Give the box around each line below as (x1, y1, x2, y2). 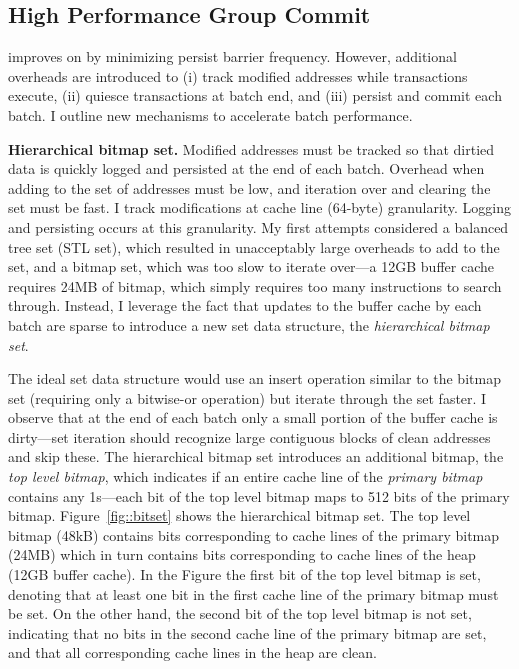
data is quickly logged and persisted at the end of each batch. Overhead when (8, 158, 485, 179)
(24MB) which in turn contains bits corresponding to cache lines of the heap (8, 544, 476, 565)
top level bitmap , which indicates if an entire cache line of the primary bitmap (8, 466, 483, 487)
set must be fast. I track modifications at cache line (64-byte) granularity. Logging (8, 197, 512, 218)
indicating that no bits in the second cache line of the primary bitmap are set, (8, 622, 487, 643)
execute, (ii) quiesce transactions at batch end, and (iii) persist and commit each (8, 85, 502, 106)
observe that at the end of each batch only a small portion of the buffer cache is (8, 407, 498, 428)
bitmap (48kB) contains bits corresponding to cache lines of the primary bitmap (8, 524, 500, 545)
